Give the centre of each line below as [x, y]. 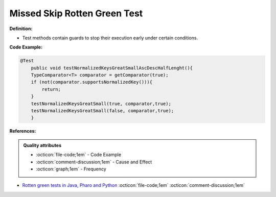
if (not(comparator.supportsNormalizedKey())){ [92, 82]
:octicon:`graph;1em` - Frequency [71, 169]
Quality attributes [42, 145]
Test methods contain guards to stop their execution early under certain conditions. [110, 38]
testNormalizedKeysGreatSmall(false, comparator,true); [102, 111]
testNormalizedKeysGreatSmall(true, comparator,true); [101, 104]
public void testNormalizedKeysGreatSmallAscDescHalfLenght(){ [112, 68]
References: [23, 131]
